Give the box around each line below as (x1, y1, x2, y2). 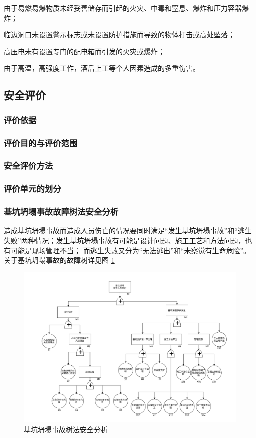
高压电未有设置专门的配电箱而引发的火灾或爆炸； (4, 46, 165, 56)
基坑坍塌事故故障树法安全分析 (4, 205, 119, 218)
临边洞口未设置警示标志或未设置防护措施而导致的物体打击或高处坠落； (4, 29, 235, 40)
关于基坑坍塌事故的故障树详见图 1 (4, 255, 115, 265)
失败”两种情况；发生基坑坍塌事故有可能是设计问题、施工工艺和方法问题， (4, 235, 245, 245)
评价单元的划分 (4, 182, 61, 195)
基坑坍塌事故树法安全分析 (24, 424, 108, 434)
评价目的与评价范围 (4, 136, 78, 149)
